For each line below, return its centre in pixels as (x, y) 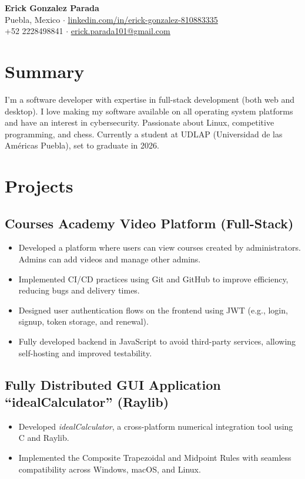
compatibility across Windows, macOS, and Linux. (110, 469)
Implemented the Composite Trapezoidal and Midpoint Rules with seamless (155, 457)
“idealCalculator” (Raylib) (87, 401)
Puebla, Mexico (33, 19)
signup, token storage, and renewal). (83, 321)
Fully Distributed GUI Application (113, 384)
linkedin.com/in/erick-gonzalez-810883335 (143, 19)
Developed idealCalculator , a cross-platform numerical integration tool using (156, 426)
